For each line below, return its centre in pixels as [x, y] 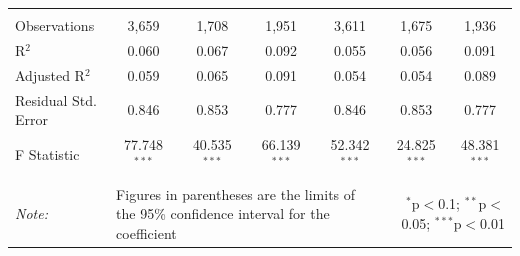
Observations [55, 25]
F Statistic [47, 153]
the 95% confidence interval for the [223, 213]
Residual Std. [56, 99]
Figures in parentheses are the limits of [236, 193]
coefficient [146, 232]
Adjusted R [50, 74]
